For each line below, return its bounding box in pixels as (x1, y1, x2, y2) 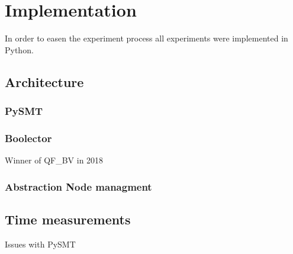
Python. (5, 43, 34, 56)
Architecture (5, 72, 84, 91)
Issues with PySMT (5, 237, 76, 250)
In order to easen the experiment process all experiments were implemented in (5, 32, 288, 44)
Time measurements (5, 210, 131, 228)
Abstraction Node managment (5, 179, 152, 194)
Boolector (5, 130, 52, 145)
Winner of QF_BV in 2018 (5, 154, 104, 166)
